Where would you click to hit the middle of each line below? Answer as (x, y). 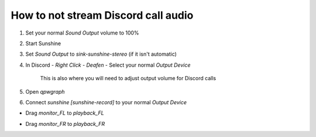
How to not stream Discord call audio (102, 15)
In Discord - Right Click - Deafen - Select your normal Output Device (108, 65)
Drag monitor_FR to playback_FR (65, 124)
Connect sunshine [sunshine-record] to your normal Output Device (106, 102)
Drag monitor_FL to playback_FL (65, 113)
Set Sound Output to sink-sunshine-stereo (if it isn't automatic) (101, 54)
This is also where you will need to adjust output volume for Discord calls (128, 78)
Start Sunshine (43, 43)
